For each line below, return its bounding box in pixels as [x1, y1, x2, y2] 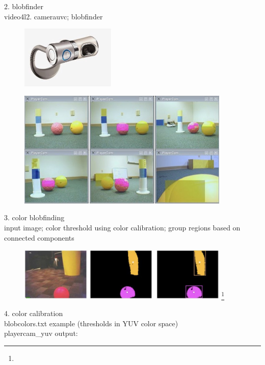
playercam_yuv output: [4, 328, 78, 338]
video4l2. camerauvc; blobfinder [4, 11, 103, 21]
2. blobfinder [4, 1, 44, 11]
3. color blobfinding [4, 212, 65, 223]
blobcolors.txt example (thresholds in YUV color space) [4, 318, 178, 328]
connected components [4, 232, 74, 243]
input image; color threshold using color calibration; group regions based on [4, 222, 241, 233]
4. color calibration [4, 308, 63, 319]
